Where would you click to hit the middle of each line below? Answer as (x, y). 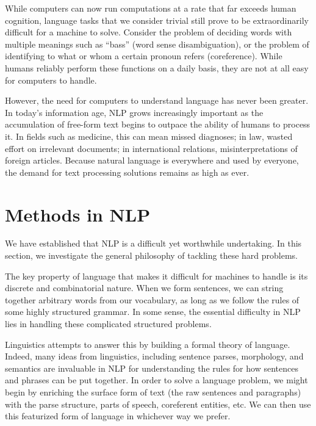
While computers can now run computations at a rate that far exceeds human (151, 8)
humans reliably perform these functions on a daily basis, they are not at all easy (157, 67)
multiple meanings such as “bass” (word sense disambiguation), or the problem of (157, 44)
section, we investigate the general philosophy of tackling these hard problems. (151, 255)
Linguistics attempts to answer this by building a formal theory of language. (148, 344)
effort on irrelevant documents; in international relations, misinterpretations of (151, 148)
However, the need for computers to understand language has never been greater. (157, 100)
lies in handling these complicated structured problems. (108, 323)
